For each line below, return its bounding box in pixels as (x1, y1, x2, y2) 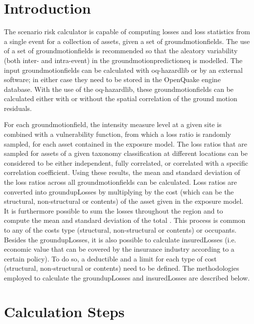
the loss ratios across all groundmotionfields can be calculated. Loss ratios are (4, 177, 237, 187)
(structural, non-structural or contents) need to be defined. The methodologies (4, 263, 239, 273)
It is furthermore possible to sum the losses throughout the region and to (4, 205, 223, 216)
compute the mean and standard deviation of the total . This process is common (4, 215, 246, 225)
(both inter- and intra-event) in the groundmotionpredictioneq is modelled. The (4, 55, 243, 65)
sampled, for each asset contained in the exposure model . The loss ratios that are (4, 138, 247, 149)
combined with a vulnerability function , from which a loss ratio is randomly (4, 129, 231, 139)
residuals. (4, 103, 32, 113)
